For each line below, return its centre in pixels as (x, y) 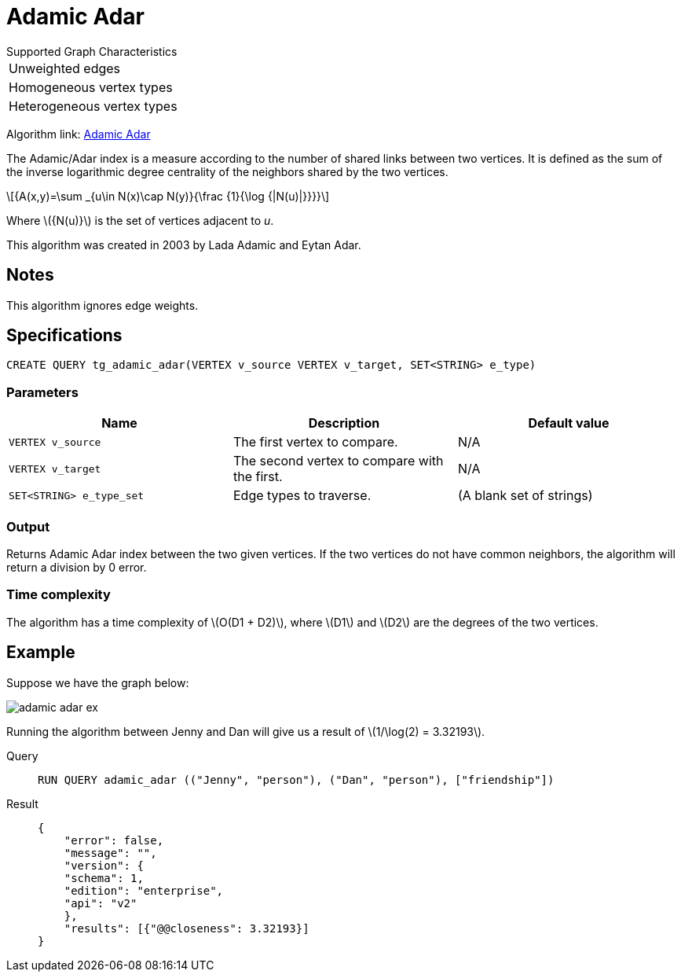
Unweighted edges (65, 68)
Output (28, 526)
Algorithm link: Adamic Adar (79, 134)
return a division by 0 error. (77, 567)
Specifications (64, 336)
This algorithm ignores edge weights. (103, 305)
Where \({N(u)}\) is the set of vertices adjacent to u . (140, 220)
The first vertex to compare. (315, 442)
